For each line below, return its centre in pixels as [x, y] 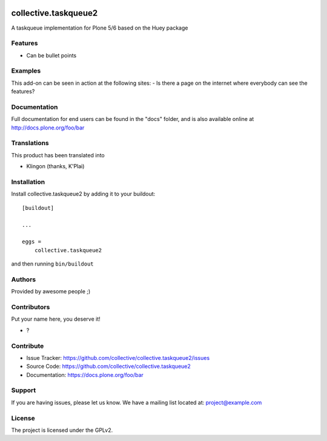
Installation [28, 182]
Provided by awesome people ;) [51, 292]
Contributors [31, 307]
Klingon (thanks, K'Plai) [55, 166]
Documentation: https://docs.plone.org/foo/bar [85, 374]
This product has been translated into [58, 155]
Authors [24, 279]
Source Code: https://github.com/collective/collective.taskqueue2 [108, 367]
